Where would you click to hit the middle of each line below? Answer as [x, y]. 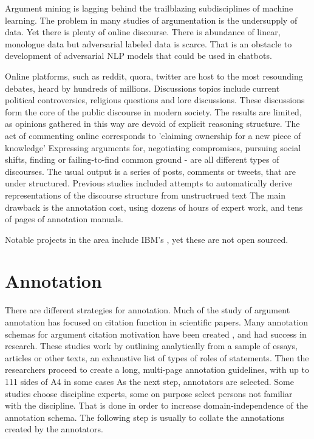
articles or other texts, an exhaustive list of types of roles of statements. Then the [157, 357]
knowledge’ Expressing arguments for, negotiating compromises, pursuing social [153, 147]
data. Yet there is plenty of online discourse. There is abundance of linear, [143, 32]
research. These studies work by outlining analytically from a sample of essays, [151, 346]
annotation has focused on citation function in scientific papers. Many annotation [156, 322]
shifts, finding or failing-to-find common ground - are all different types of [142, 159]
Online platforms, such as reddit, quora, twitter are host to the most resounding [154, 76]
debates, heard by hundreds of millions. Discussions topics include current [142, 88]
